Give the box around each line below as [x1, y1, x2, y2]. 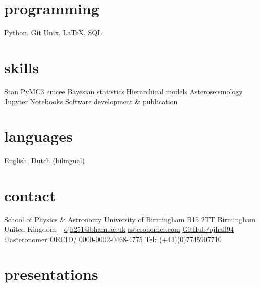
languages [4, 126, 73, 147]
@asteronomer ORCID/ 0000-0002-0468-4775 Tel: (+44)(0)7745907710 [4, 234, 222, 245]
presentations [4, 263, 98, 284]
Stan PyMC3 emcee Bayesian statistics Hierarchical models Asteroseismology [4, 86, 243, 97]
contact [4, 184, 56, 205]
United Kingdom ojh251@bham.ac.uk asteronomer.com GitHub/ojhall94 [4, 224, 234, 234]
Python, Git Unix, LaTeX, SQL [4, 27, 102, 38]
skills [4, 57, 39, 77]
